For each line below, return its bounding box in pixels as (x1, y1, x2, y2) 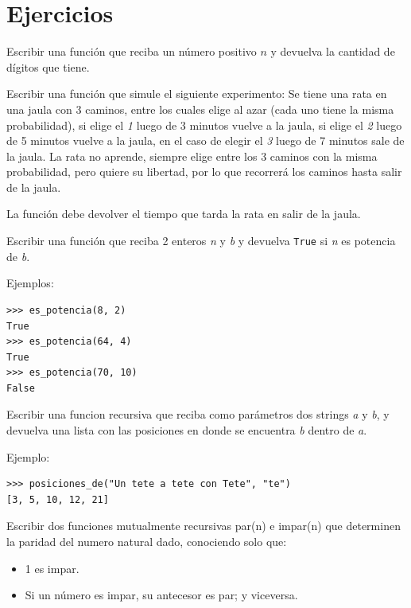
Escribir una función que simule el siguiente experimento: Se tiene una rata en (6, 85, 387, 102)
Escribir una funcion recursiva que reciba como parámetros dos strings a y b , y (6, 406, 390, 423)
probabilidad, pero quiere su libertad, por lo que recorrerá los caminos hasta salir (6, 163, 402, 180)
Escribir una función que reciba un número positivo (6, 43, 257, 60)
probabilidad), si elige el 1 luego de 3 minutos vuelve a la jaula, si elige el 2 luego (6, 116, 402, 133)
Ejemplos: (6, 275, 54, 291)
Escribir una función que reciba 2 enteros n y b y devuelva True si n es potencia (6, 232, 396, 249)
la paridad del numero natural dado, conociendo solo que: (6, 533, 287, 550)
